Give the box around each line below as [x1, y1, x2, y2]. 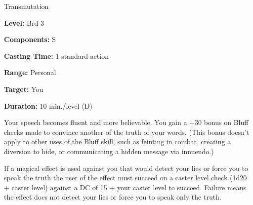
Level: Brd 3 [4, 17, 44, 28]
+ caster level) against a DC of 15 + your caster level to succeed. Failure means [4, 182, 247, 192]
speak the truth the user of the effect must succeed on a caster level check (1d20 [4, 172, 247, 183]
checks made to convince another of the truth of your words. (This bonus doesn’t [4, 126, 250, 137]
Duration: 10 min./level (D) [4, 100, 92, 111]
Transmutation [4, 1, 49, 11]
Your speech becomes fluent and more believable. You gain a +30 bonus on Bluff [4, 117, 249, 127]
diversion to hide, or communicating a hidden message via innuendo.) [4, 146, 214, 156]
